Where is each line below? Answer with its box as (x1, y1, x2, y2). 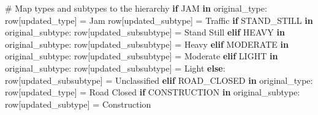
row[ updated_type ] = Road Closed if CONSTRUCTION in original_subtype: (5, 86, 300, 98)
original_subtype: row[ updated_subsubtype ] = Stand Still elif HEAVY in (5, 26, 285, 39)
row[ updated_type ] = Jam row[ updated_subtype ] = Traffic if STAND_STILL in (5, 13, 313, 26)
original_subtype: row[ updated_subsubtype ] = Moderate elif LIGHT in (5, 50, 278, 62)
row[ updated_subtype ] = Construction (5, 97, 151, 110)
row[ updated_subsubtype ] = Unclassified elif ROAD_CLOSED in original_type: (5, 73, 313, 86)
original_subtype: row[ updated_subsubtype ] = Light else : (5, 61, 225, 74)
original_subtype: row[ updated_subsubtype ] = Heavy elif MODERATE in (5, 37, 289, 50)
